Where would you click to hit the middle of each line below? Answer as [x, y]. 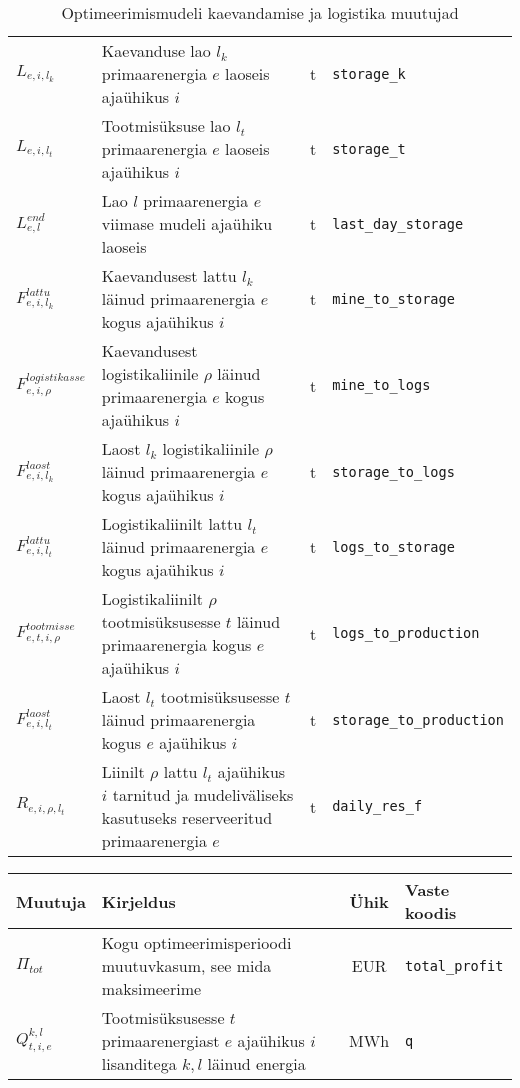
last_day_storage [398, 223]
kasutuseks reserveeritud [187, 817]
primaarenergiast [160, 1040]
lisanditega [139, 1063]
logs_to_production [406, 633]
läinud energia [256, 1063]
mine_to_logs [381, 385]
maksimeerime [151, 988]
